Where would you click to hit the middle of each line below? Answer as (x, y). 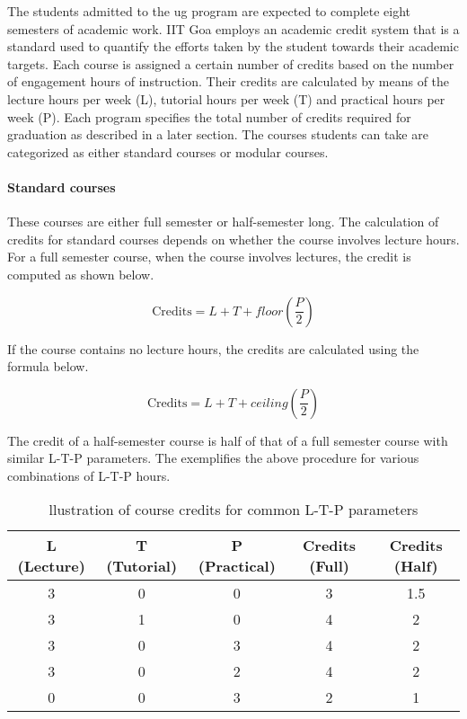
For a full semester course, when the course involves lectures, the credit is (209, 257)
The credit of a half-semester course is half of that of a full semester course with (228, 440)
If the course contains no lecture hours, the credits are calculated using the (213, 348)
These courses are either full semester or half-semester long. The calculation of (223, 222)
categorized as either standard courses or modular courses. (168, 151)
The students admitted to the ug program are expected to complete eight (209, 11)
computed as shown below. (81, 274)
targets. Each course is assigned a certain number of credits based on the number (231, 63)
